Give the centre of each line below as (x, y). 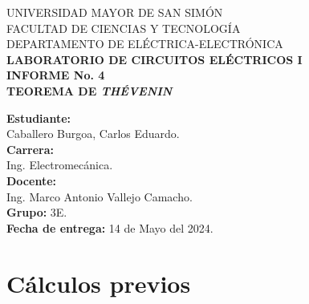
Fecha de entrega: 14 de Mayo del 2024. (110, 227)
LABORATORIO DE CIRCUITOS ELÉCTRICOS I (154, 59)
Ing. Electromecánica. (60, 165)
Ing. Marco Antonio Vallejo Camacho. (100, 196)
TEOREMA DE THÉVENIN (89, 90)
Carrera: (30, 149)
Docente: (31, 180)
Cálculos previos (99, 283)
